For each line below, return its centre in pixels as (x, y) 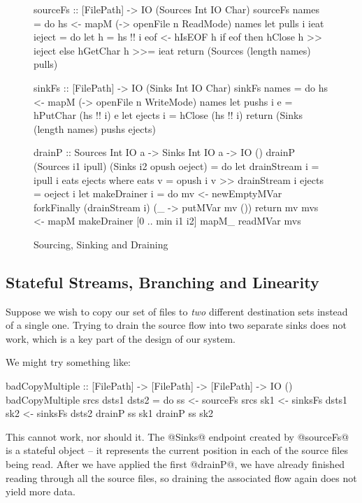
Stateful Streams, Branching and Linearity (162, 282)
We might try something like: (68, 362)
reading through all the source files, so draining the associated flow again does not (181, 477)
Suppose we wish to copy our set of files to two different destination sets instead (177, 311)
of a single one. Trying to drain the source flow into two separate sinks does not (176, 325)
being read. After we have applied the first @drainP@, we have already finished (175, 464)
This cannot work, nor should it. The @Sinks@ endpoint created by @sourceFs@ (178, 436)
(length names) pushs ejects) (95, 128)
